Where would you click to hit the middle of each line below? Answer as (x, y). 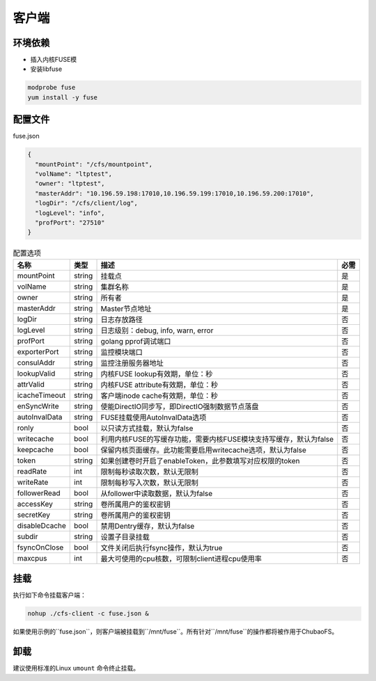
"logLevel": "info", (70, 213)
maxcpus (32, 558)
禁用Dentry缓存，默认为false (148, 526)
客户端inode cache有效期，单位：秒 (159, 395)
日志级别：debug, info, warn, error (157, 330)
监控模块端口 (122, 352)
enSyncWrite (38, 406)
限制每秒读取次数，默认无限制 (149, 472)
